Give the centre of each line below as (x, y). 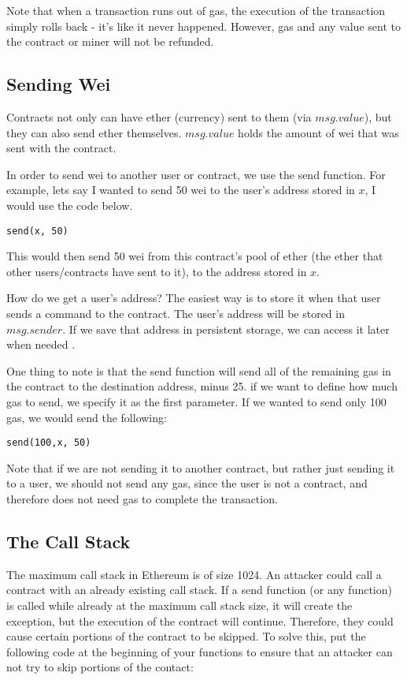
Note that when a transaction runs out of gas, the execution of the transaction (196, 10)
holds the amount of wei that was (318, 132)
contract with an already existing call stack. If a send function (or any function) (199, 590)
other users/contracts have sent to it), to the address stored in (157, 271)
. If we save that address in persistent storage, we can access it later (226, 329)
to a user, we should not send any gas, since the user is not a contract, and (187, 483)
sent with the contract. (61, 148)
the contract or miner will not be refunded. (110, 41)
